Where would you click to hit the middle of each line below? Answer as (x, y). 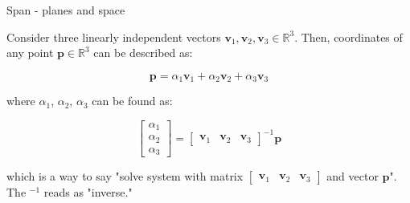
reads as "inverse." (88, 192)
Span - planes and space (66, 10)
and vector (353, 176)
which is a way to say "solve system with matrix (125, 176)
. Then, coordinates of (348, 37)
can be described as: (143, 53)
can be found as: (132, 101)
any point (30, 53)
